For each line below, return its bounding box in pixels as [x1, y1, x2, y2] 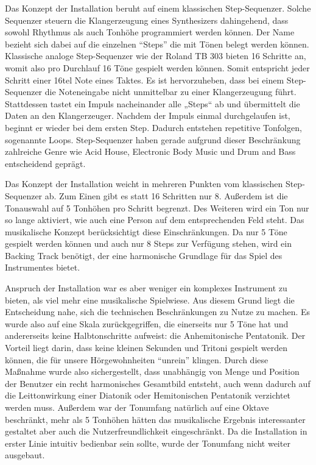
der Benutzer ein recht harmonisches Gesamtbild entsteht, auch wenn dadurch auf [5, 377, 311, 389]
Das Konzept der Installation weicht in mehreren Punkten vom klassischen [5, 177, 283, 190]
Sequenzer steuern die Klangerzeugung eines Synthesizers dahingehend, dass [5, 13, 289, 26]
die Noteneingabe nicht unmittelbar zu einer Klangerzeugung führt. [44, 85, 297, 98]
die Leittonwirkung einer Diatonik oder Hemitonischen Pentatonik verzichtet [5, 389, 291, 402]
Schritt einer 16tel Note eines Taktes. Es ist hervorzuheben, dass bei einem [5, 73, 284, 86]
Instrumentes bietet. [5, 261, 80, 274]
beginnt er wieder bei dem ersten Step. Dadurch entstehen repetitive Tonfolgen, [5, 121, 302, 133]
